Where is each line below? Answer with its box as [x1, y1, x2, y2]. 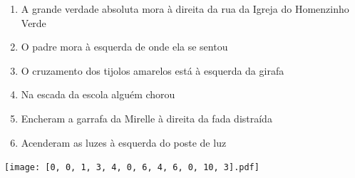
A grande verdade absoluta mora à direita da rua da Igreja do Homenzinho [21, 1, 349, 16]
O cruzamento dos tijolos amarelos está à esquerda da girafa [21, 63, 284, 78]
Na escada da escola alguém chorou [21, 87, 175, 102]
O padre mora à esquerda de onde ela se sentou [21, 39, 228, 54]
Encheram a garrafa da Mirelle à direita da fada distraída [21, 110, 272, 125]
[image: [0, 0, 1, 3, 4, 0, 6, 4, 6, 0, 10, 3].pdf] [4, 162, 259, 173]
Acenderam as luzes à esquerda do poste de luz [21, 135, 227, 150]
